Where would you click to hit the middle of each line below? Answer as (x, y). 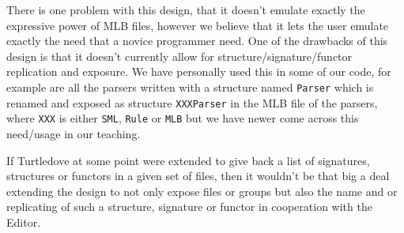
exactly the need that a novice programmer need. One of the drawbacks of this (197, 41)
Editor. (24, 222)
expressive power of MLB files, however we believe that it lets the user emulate (198, 25)
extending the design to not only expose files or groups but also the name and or (202, 191)
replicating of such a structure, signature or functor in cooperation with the (189, 207)
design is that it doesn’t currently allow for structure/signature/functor (179, 56)
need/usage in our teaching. (74, 133)
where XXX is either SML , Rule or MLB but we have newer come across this (183, 118)
